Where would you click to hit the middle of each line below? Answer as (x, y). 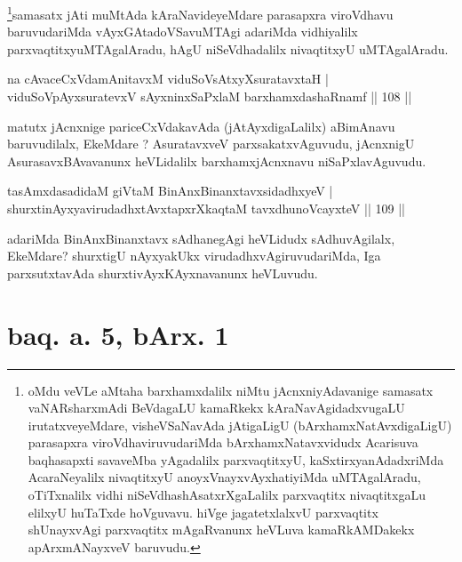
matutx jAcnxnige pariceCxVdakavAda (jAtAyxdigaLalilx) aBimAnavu (201, 126)
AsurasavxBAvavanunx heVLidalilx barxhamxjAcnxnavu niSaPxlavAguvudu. (217, 161)
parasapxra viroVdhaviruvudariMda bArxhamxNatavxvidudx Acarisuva (223, 442)
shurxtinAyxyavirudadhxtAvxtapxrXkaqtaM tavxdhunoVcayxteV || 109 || (206, 208)
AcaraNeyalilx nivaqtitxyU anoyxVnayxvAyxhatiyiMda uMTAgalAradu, (224, 477)
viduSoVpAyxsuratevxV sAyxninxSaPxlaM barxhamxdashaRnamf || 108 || (210, 96)
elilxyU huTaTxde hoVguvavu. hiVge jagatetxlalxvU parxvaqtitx (203, 512)
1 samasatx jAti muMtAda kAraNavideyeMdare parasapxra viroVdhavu (200, 13)
